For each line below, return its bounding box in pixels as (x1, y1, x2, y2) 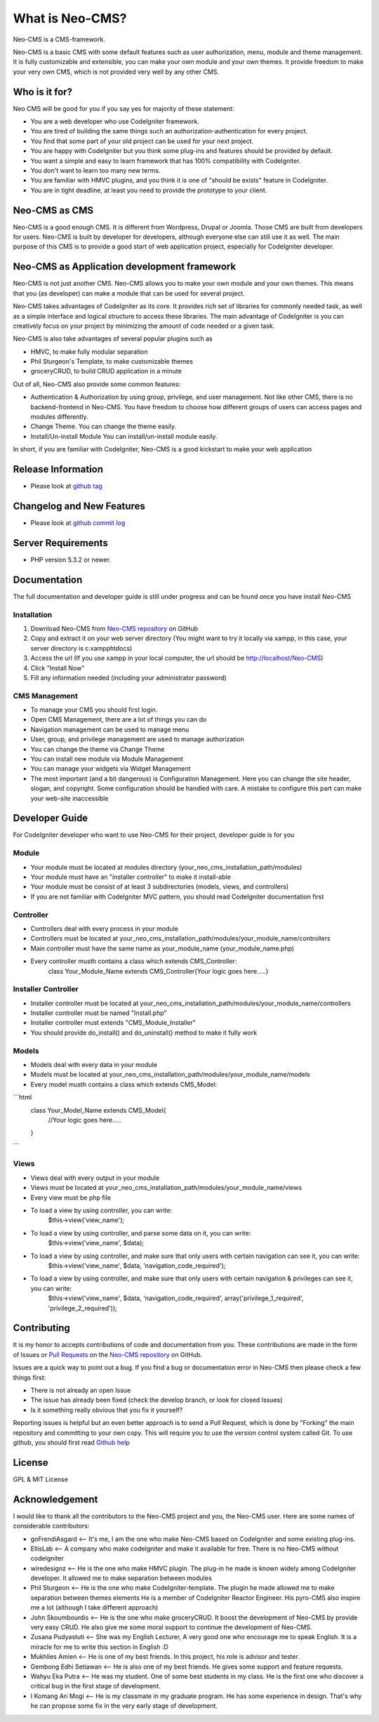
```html (13, 1093, 32, 1101)
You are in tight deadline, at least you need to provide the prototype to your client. (30, 186, 267, 194)
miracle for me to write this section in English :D (30, 1643, 168, 1651)
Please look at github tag (30, 482, 102, 491)
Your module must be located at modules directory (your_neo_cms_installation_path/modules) (30, 863, 302, 871)
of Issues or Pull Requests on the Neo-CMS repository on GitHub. (13, 1350, 203, 1358)
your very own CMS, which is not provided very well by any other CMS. (13, 67, 220, 76)
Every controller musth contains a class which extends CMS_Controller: (30, 957, 237, 965)
